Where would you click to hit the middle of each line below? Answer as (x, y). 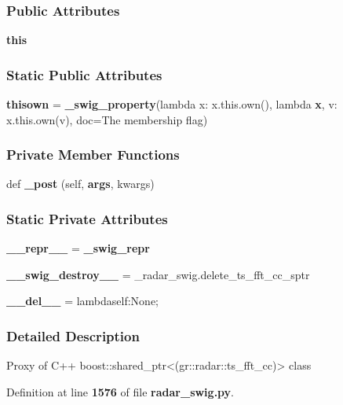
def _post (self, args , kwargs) (80, 184)
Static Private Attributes (87, 218)
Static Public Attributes (84, 74)
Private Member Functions (93, 155)
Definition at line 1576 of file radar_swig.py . (120, 391)
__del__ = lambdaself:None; (82, 301)
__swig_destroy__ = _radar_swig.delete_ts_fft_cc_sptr (158, 274)
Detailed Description (73, 335)
